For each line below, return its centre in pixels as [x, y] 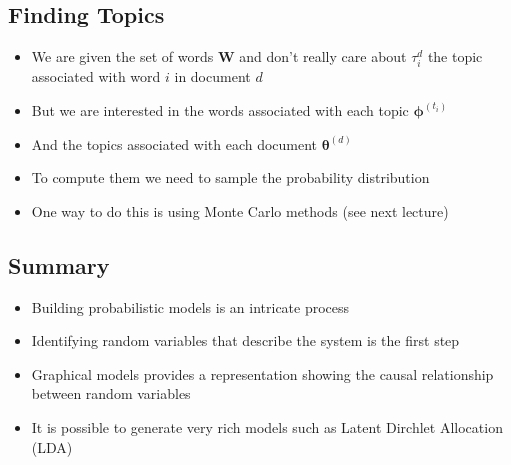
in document [212, 76]
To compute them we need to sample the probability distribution [230, 177]
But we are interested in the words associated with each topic [220, 109]
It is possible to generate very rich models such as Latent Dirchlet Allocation [267, 426]
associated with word [96, 76]
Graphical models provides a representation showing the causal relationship [262, 373]
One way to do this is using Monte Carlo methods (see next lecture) [240, 210]
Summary [59, 264]
